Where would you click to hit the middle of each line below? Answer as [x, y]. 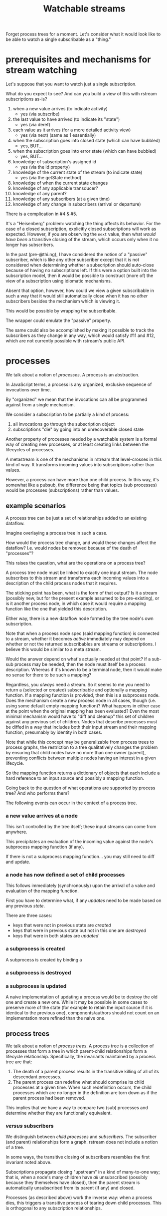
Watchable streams [84, 9]
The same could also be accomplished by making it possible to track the [80, 330]
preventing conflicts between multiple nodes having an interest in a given [81, 758]
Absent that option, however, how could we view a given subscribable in [80, 291]
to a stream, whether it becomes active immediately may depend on [76, 638]
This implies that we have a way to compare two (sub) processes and [77, 1107]
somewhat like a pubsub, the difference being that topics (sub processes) [81, 485]
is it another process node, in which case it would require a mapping [76, 603]
